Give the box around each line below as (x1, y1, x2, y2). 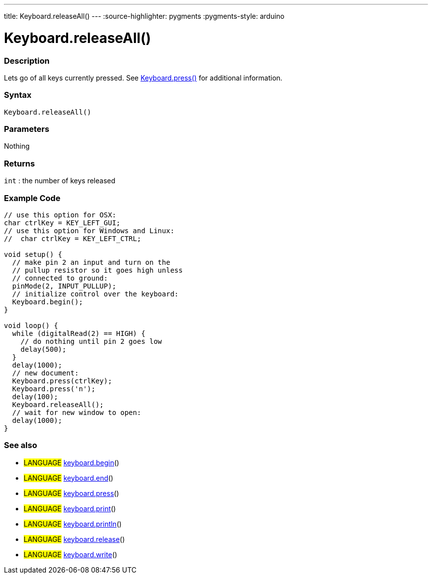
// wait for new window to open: (12, 408, 142, 416)
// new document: (12, 369, 79, 377)
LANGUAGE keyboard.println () (24, 519, 122, 528)
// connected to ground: (12, 274, 108, 282)
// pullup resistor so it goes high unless (12, 266, 183, 274)
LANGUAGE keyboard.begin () (24, 458, 119, 467)
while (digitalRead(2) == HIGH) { (12, 329, 145, 337)
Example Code (4, 193, 61, 203)
